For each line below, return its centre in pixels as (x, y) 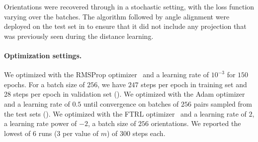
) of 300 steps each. (136, 133)
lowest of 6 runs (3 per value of (51, 133)
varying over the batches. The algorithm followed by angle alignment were (117, 16)
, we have (112, 84)
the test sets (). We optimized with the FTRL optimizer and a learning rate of (125, 113)
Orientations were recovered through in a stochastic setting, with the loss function (129, 6)
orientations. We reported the (196, 123)
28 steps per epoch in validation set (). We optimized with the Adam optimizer (125, 94)
